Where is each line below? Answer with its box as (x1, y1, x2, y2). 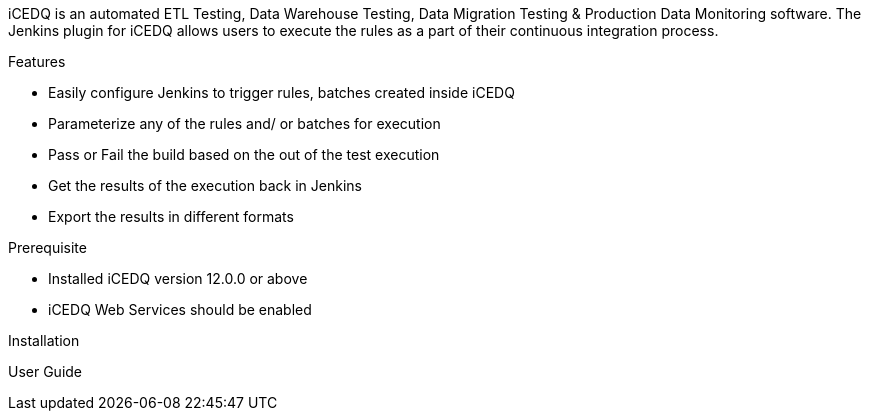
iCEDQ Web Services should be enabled (48, 301, 312, 318)
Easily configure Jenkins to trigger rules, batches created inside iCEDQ (48, 84, 515, 101)
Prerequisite (8, 239, 87, 256)
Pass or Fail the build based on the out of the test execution (48, 146, 440, 163)
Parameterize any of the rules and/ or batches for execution (48, 115, 441, 132)
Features (8, 53, 66, 70)
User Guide (8, 363, 83, 380)
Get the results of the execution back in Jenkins (48, 177, 362, 194)
